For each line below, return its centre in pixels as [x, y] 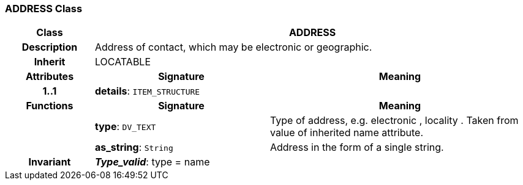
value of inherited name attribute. [346, 133]
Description [50, 47]
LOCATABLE [123, 62]
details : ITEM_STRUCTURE [147, 91]
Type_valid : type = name [152, 162]
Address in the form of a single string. [357, 147]
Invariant [50, 162]
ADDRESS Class [44, 9]
